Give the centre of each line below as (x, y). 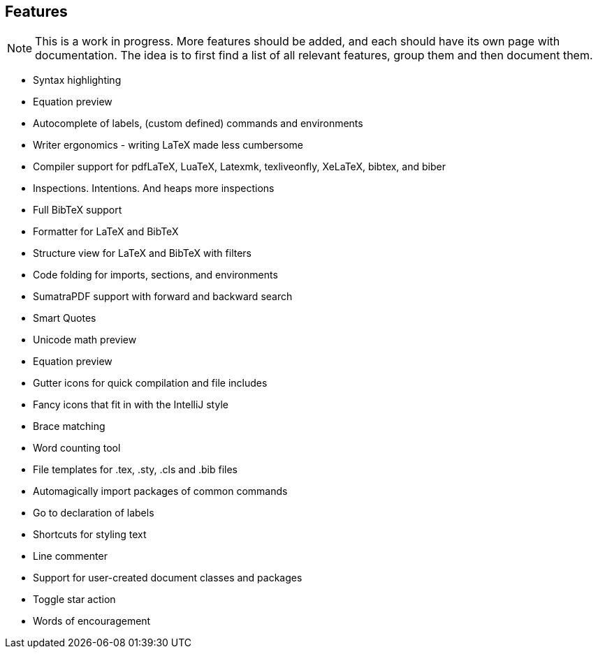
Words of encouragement (92, 621)
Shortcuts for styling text (90, 535)
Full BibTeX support (78, 210)
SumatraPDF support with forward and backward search (163, 297)
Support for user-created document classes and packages (168, 578)
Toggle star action (74, 600)
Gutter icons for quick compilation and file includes (150, 383)
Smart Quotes (65, 318)
